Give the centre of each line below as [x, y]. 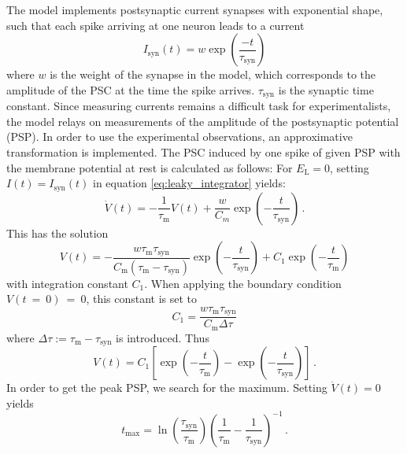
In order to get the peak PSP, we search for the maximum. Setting [167, 388]
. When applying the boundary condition [243, 283]
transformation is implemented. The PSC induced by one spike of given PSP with [203, 152]
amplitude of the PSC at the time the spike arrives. [131, 89]
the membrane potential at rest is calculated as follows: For [150, 167]
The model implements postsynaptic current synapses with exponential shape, [195, 9]
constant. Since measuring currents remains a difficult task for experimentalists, [199, 106]
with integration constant [67, 283]
